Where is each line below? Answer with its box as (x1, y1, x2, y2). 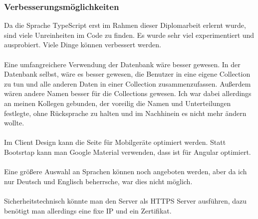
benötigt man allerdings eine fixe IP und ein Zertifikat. (4, 205, 172, 216)
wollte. (4, 117, 24, 128)
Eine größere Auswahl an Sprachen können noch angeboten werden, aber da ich (4, 166, 247, 177)
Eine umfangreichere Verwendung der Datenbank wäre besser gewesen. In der (4, 59, 241, 69)
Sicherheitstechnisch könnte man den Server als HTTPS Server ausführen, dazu (4, 195, 247, 206)
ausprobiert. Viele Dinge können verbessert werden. (4, 39, 161, 50)
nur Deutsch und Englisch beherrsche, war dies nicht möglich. (4, 176, 193, 186)
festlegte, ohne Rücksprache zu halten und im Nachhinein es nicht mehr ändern (4, 108, 247, 118)
